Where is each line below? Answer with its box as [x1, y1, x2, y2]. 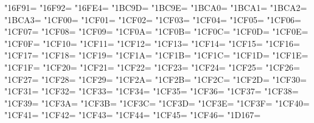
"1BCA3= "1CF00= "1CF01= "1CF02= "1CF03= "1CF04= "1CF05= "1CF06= [4, 13, 301, 26]
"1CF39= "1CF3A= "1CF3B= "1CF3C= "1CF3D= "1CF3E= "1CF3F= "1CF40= [4, 96, 310, 109]
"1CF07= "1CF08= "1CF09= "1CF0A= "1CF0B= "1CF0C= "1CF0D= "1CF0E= [4, 25, 309, 38]
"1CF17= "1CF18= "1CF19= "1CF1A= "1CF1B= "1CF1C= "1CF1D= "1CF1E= [4, 49, 309, 61]
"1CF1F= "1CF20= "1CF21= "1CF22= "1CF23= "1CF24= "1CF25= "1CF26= [4, 60, 300, 73]
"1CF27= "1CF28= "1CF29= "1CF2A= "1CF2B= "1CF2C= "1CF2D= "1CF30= [4, 72, 307, 85]
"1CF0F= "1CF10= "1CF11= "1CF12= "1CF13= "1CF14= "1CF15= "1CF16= [4, 37, 300, 49]
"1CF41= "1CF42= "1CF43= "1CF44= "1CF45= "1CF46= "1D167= [4, 108, 261, 121]
